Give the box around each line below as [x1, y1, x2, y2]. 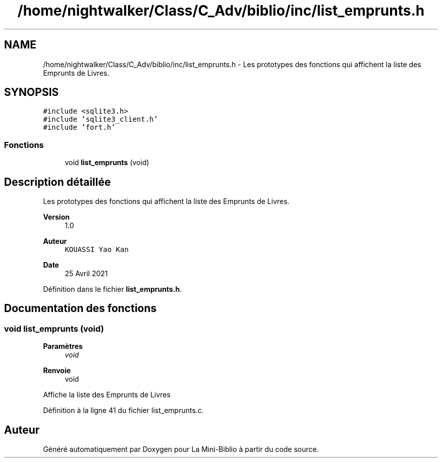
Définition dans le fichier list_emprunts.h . [43, 285, 182, 294]
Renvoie [43, 366, 71, 375]
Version [43, 213, 70, 222]
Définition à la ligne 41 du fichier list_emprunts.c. [43, 406, 204, 415]
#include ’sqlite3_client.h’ [43, 115, 158, 124]
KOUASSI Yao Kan [65, 245, 129, 254]
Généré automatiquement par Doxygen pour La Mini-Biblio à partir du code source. [43, 445, 319, 454]
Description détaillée [4, 175, 111, 188]
